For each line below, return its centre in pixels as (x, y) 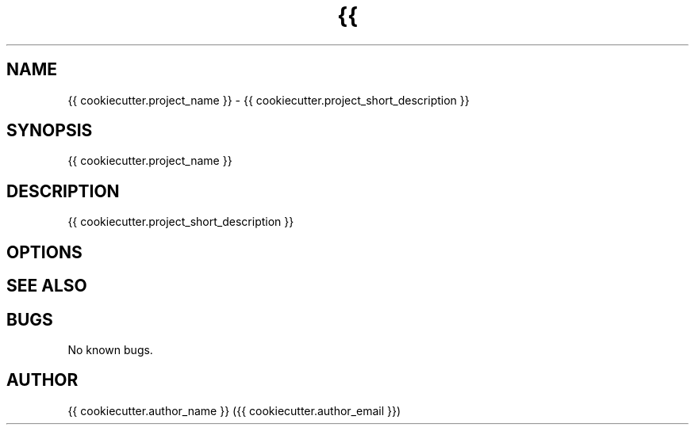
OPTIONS (44, 252)
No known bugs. (110, 349)
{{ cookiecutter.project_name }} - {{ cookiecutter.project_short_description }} (269, 100)
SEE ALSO (47, 286)
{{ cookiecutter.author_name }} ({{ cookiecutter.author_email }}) (234, 410)
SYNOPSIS (50, 131)
